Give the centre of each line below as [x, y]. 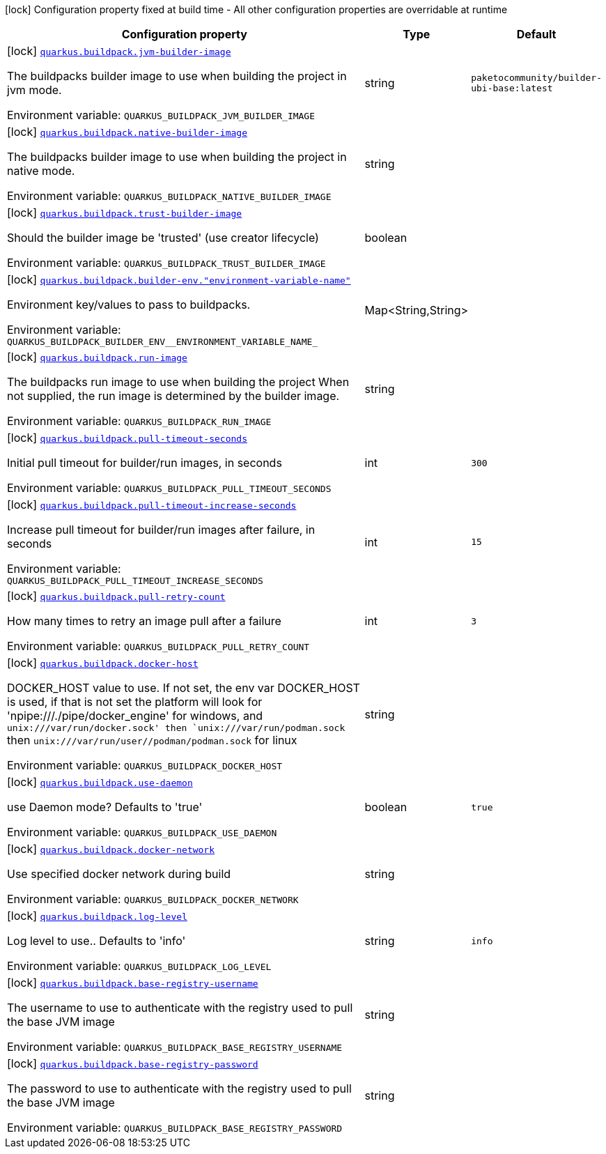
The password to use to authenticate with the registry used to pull [179, 1088]
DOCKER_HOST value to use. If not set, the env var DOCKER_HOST [184, 688]
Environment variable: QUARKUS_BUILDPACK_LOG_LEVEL [139, 966]
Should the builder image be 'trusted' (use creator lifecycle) [163, 238]
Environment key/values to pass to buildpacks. [129, 305]
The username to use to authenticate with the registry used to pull [180, 1008]
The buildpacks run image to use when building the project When [178, 382]
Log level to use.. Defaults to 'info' [96, 941]
